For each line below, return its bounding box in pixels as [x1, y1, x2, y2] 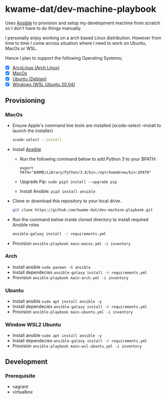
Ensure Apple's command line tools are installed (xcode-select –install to [12, 122, 162, 128]
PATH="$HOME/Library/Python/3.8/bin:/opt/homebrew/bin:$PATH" [19, 170, 152, 175]
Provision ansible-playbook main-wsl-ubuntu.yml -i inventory [12, 343, 142, 349]
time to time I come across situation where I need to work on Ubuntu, [5, 40, 147, 46]
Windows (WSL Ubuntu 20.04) [12, 81, 76, 87]
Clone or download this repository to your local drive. [12, 198, 122, 204]
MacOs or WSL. [5, 45, 37, 51]
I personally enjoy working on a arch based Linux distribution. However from [5, 35, 162, 41]
